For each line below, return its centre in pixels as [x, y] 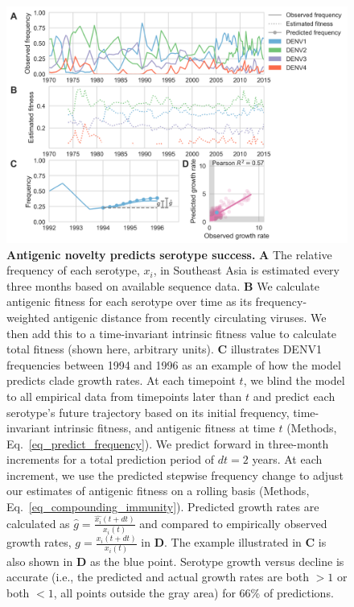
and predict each [294, 396]
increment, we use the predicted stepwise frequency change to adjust [175, 475]
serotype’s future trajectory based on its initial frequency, [148, 412]
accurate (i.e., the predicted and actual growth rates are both [158, 577]
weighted [28, 317]
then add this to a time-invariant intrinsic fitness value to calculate [171, 333]
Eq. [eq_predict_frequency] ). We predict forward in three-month [168, 443]
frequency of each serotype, [73, 270]
